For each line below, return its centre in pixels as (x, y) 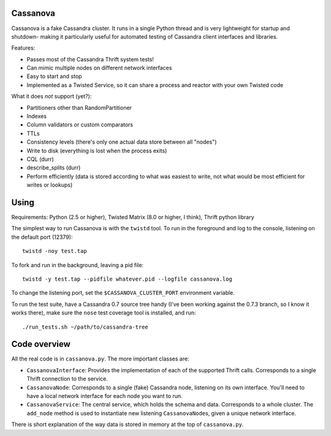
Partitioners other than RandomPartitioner (79, 107)
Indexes (37, 116)
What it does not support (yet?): (51, 96)
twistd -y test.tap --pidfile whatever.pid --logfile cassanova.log (127, 279)
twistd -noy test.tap (55, 251)
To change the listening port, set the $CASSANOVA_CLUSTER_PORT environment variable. (123, 293)
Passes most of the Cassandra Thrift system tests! (90, 59)
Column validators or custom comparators (80, 125)
